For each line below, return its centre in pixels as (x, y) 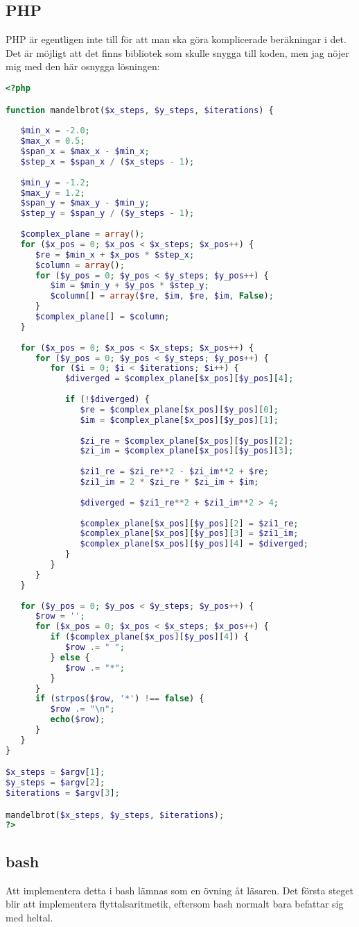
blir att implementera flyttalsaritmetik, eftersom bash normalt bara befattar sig (175, 904)
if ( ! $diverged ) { (107, 400)
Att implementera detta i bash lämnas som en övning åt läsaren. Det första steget (179, 890)
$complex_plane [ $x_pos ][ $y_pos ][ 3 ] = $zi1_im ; (189, 534)
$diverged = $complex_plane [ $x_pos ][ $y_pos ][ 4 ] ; (179, 379)
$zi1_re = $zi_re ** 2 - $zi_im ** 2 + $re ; (174, 472)
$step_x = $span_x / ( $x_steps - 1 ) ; (107, 161)
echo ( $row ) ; (78, 720)
